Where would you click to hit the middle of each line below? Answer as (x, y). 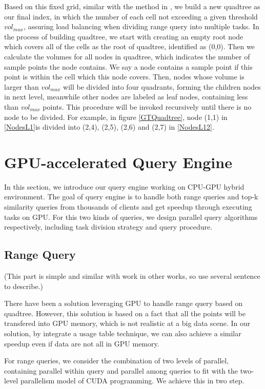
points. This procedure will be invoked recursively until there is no (147, 106)
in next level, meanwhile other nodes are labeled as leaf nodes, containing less (126, 97)
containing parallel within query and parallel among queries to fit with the (121, 370)
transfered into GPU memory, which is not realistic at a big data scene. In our (127, 323)
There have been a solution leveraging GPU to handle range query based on (124, 303)
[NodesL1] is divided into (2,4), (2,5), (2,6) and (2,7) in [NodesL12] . (109, 127)
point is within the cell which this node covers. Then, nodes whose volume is (124, 77)
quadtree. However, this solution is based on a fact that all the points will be (125, 313)
